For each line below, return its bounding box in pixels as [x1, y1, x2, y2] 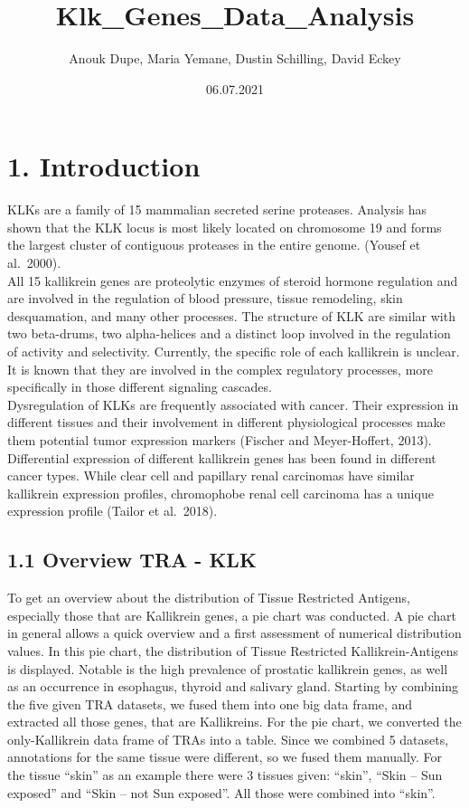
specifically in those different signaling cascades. [7, 377, 272, 396]
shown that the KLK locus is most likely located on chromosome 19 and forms [7, 217, 442, 236]
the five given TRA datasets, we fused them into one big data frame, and [7, 694, 413, 713]
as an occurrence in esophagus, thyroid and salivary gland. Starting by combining [7, 677, 459, 696]
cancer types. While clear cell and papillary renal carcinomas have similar [7, 466, 415, 485]
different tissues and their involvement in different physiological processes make [7, 413, 446, 432]
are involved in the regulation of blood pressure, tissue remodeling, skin [7, 289, 403, 308]
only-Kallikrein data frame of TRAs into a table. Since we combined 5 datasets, [7, 729, 449, 748]
